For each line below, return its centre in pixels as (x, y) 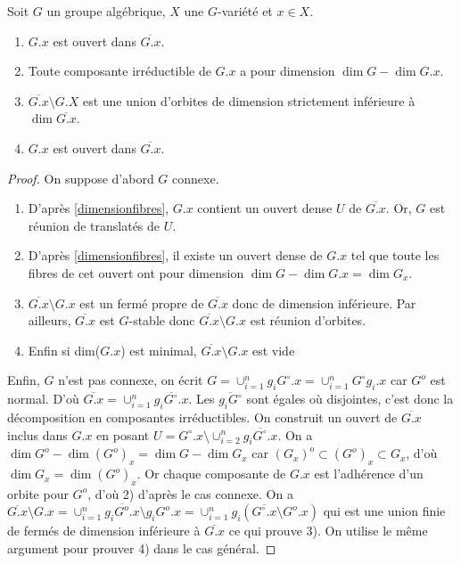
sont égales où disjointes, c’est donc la (350, 399)
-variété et (245, 11)
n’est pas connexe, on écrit (131, 380)
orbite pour (38, 493)
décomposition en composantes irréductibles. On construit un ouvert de (202, 417)
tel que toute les (395, 255)
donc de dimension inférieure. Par (324, 302)
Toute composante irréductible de (119, 71)
